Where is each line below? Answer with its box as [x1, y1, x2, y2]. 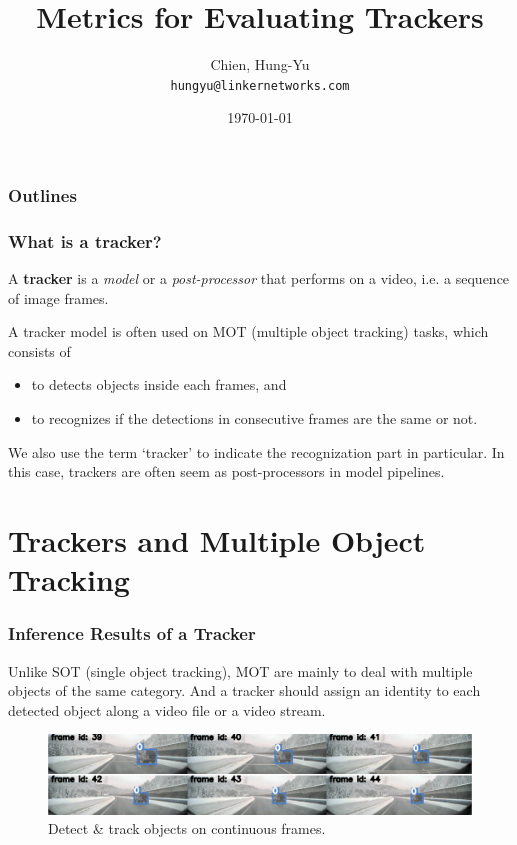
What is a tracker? [8, 228, 162, 253]
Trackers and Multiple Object [8, 520, 426, 561]
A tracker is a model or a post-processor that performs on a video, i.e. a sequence [8, 268, 510, 289]
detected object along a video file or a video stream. [8, 699, 326, 720]
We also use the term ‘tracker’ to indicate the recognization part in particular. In [8, 441, 505, 462]
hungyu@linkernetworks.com [170, 78, 350, 93]
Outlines [8, 182, 77, 207]
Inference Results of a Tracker [8, 621, 256, 646]
